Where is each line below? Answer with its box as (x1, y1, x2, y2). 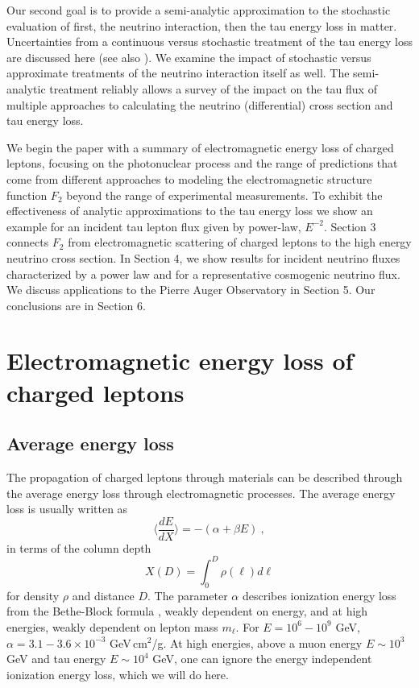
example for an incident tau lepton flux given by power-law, (6, 218, 301, 234)
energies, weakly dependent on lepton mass (6, 618, 218, 635)
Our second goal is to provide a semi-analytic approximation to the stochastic (6, 2, 391, 18)
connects (6, 234, 49, 251)
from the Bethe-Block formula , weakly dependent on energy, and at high (6, 603, 368, 620)
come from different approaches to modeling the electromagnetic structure (6, 170, 372, 187)
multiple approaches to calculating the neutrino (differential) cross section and (6, 96, 393, 113)
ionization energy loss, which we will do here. (6, 665, 229, 682)
